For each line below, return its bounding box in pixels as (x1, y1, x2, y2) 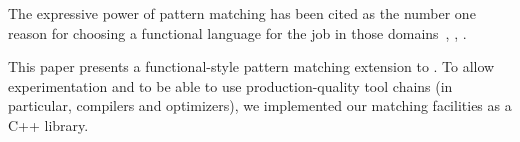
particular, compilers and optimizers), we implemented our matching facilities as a (8, 95, 512, 116)
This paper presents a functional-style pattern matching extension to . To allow (8, 56, 495, 77)
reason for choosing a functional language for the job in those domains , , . (8, 22, 467, 43)
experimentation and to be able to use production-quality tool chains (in (8, 75, 453, 96)
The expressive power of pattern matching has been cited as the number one (8, 3, 476, 23)
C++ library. (8, 114, 89, 135)
